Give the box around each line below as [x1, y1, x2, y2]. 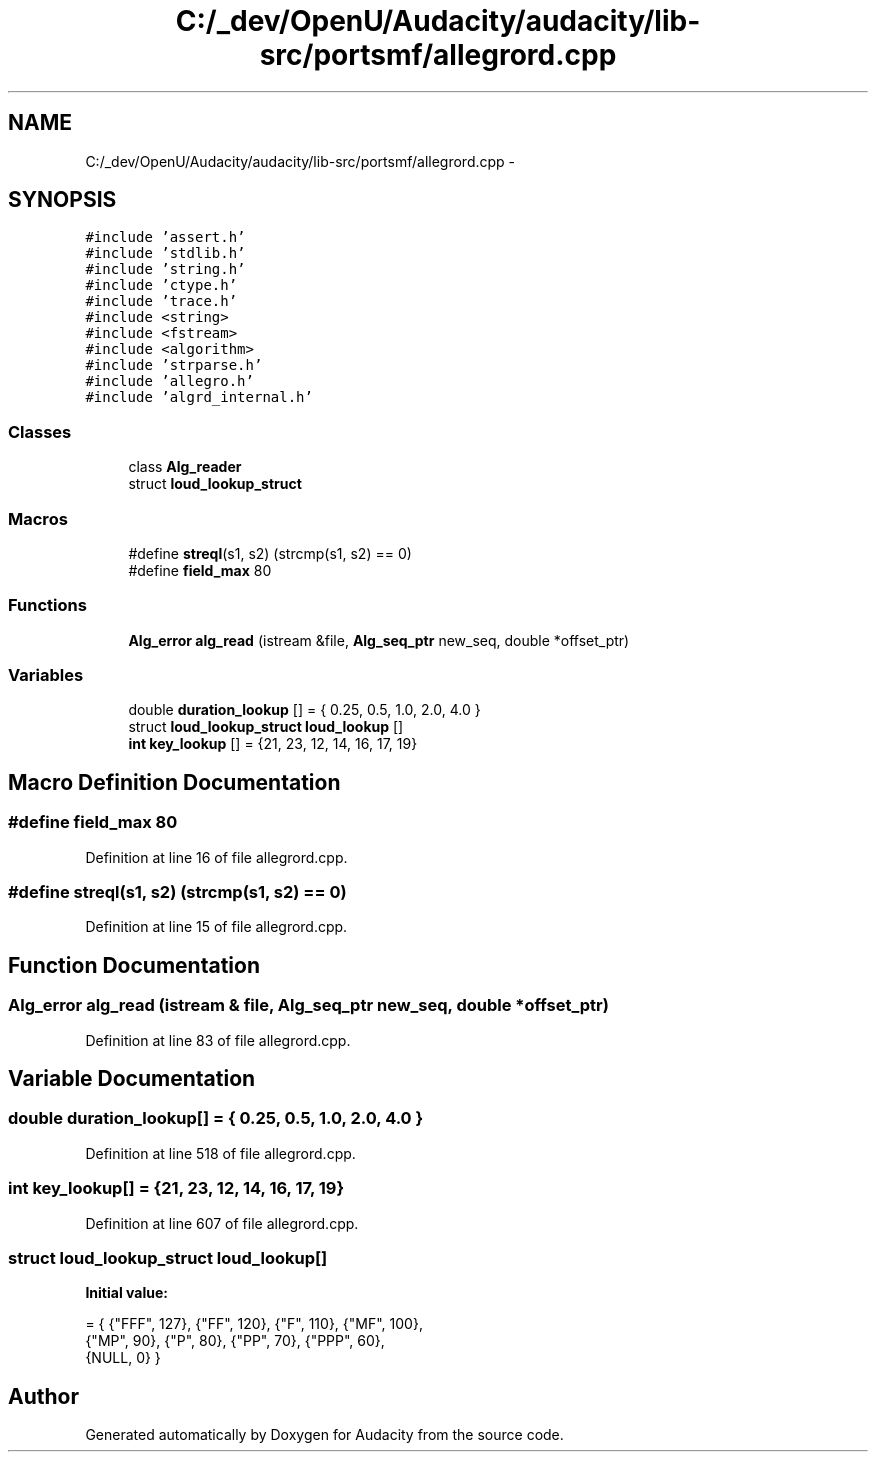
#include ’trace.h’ [85, 293, 238, 310]
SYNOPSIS [8, 187, 117, 213]
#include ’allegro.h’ [85, 373, 254, 390]
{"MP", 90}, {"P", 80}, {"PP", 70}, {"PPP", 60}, [85, 1332, 385, 1350]
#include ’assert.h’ [85, 229, 246, 246]
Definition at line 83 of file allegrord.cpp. [85, 1031, 351, 1049]
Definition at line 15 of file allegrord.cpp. [85, 918, 348, 936]
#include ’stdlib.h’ [85, 245, 246, 262]
